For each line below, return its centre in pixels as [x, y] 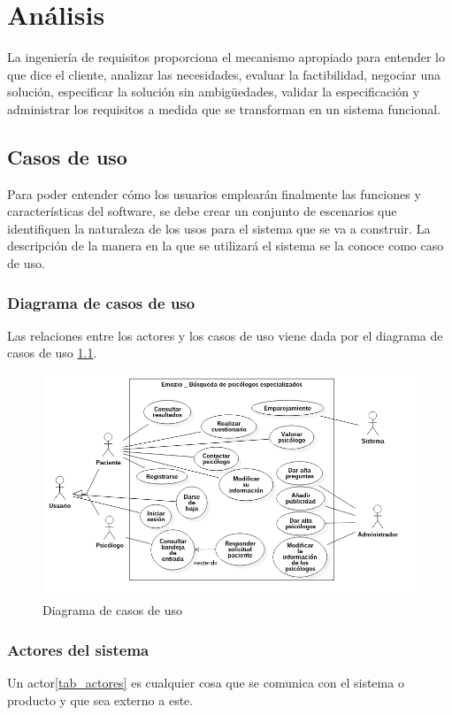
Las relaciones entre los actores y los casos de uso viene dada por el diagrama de [225, 335]
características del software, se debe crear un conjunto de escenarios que [202, 211]
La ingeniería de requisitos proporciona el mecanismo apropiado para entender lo [226, 57]
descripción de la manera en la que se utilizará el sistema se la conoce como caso [226, 246]
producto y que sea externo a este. [100, 700]
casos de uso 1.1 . [52, 353]
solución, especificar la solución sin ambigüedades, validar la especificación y [214, 92]
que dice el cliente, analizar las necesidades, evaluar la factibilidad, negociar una [224, 74]
